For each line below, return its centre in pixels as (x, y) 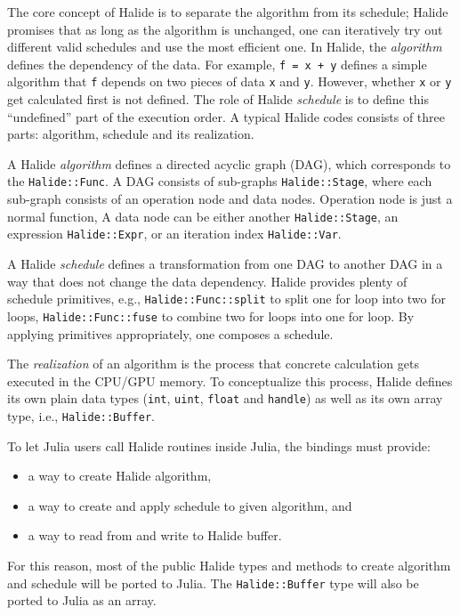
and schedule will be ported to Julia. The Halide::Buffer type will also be (213, 583)
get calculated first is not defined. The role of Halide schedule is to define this (218, 99)
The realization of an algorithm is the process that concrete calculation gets (213, 364)
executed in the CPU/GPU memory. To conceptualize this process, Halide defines (230, 380)
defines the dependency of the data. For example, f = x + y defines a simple (217, 64)
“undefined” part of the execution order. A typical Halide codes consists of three (226, 116)
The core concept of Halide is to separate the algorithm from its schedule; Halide (228, 12)
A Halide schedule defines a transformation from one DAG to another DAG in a (225, 264)
